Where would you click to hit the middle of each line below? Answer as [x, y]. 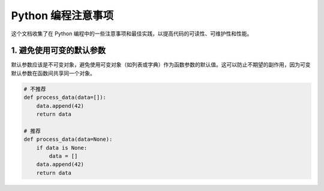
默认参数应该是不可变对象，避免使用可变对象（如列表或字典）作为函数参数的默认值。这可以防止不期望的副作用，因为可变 [161, 65]
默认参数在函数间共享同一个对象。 [53, 73]
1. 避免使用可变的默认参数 [58, 51]
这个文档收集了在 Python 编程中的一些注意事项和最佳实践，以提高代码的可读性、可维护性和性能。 [132, 34]
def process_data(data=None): [68, 140]
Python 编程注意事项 [62, 16]
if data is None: [62, 148]
